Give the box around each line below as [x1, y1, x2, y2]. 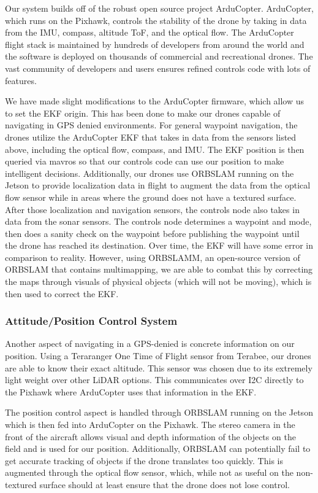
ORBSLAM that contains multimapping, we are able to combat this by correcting [5, 263, 313, 276]
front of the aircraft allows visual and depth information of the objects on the [5, 430, 296, 443]
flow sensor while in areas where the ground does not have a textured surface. [5, 190, 297, 203]
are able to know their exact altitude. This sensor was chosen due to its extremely [5, 361, 312, 374]
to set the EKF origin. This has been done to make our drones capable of [5, 106, 281, 119]
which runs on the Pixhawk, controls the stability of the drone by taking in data [5, 14, 307, 26]
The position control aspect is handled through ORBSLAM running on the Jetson [5, 406, 313, 419]
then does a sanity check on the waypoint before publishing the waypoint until [5, 227, 300, 239]
